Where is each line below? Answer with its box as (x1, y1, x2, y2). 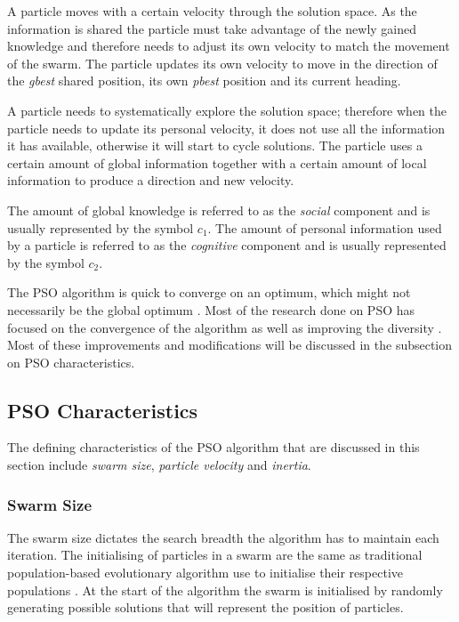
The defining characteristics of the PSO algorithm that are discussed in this (7, 438, 420, 456)
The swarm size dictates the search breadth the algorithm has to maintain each (7, 528, 439, 546)
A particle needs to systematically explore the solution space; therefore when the (7, 101, 447, 119)
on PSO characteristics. (7, 352, 135, 371)
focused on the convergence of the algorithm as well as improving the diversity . (7, 318, 442, 336)
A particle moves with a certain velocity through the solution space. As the (7, 2, 417, 20)
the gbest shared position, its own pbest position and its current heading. (7, 71, 401, 90)
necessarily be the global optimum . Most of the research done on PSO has (7, 300, 415, 319)
